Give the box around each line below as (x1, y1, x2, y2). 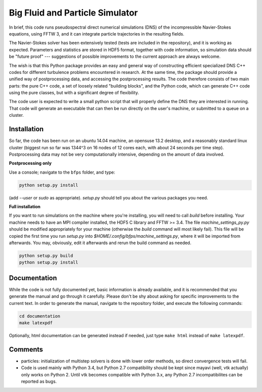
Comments (9, 345, 43, 354)
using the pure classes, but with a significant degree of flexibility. (9, 90, 139, 96)
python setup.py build (19, 253, 73, 258)
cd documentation (19, 313, 61, 319)
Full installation (9, 204, 41, 210)
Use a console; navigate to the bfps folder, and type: (9, 169, 115, 175)
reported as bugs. (21, 378, 57, 384)
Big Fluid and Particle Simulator (9, 7, 138, 18)
